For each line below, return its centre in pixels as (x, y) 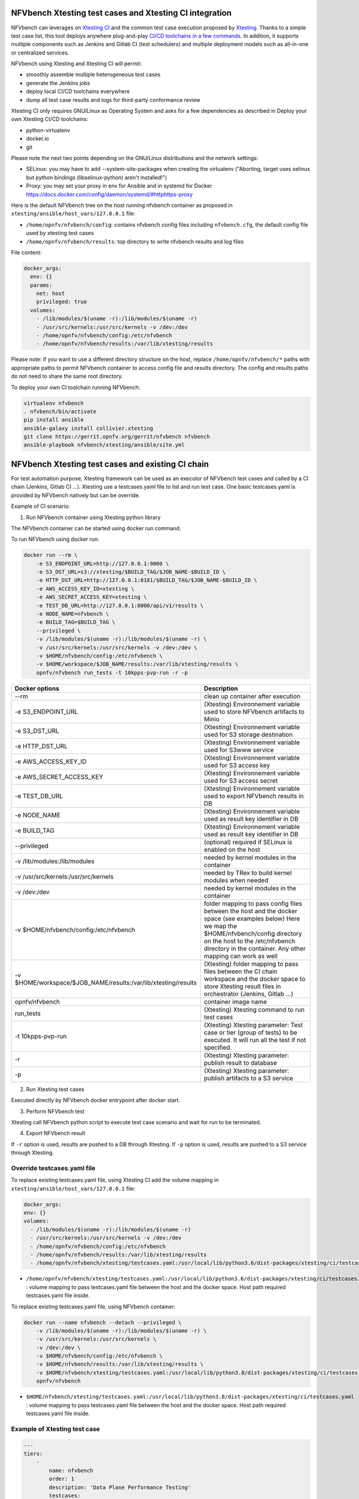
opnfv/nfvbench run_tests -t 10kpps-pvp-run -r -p (112, 672)
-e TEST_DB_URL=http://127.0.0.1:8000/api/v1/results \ (120, 605)
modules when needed (236, 880)
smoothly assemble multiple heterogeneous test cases (93, 74)
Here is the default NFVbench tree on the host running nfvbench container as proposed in (122, 205)
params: (41, 285)
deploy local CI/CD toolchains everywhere (78, 91)
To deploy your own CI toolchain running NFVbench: (76, 387)
